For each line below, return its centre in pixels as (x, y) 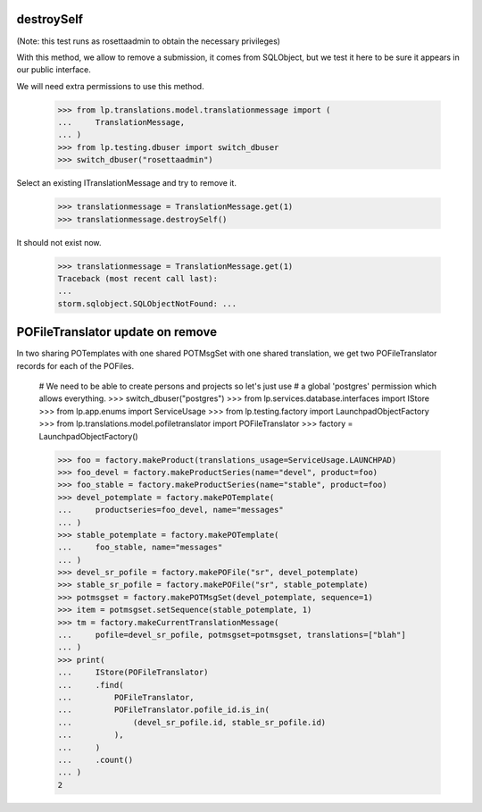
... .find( (91, 685)
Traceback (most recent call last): (138, 278)
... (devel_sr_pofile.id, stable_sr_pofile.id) (192, 722)
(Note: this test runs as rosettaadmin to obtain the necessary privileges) (149, 41)
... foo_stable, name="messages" (140, 548)
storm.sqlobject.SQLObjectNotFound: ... (147, 303)
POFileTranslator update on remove (117, 332)
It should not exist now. (59, 242)
